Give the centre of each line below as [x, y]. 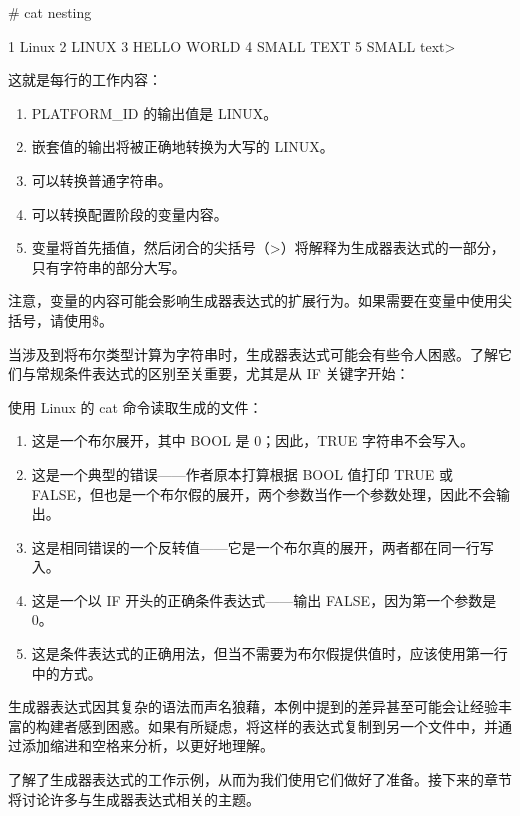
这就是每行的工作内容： [85, 79]
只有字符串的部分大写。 [108, 266]
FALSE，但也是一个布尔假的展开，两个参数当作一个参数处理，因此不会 [263, 493]
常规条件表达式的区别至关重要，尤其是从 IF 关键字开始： [222, 373]
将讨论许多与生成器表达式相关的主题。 [134, 798]
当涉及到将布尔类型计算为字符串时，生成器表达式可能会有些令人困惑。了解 [253, 353]
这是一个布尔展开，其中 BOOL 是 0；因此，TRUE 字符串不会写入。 [252, 440]
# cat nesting [50, 12]
